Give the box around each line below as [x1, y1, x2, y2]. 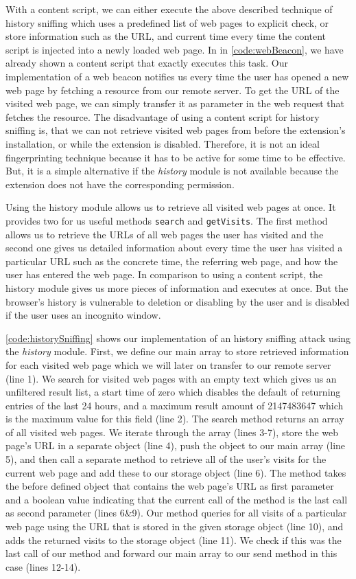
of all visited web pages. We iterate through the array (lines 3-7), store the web [5, 424, 339, 439]
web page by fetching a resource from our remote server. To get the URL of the [5, 82, 340, 97]
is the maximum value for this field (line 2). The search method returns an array [5, 411, 344, 426]
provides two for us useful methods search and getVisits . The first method [5, 213, 328, 227]
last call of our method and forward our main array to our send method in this [5, 546, 337, 560]
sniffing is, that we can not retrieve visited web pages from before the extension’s [5, 123, 346, 137]
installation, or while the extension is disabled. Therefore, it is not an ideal [5, 136, 320, 150]
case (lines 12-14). [5, 559, 81, 574]
